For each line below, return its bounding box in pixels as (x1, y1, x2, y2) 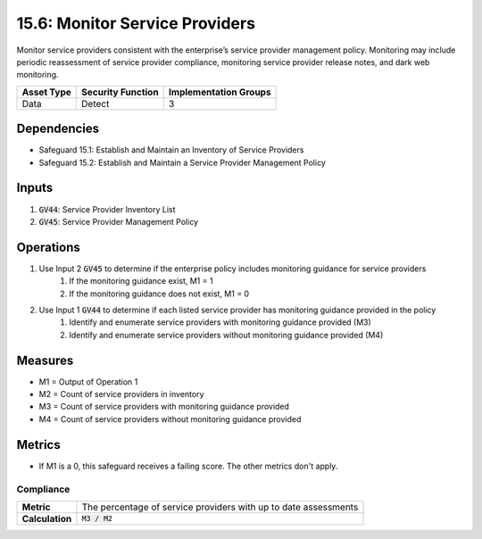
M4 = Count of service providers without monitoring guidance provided (38, 413, 302, 424)
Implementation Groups (168, 86, 271, 98)
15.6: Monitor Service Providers (16, 13, 256, 33)
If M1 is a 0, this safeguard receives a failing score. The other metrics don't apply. (38, 460, 338, 471)
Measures (16, 352, 74, 368)
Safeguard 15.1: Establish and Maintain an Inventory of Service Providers (38, 145, 304, 155)
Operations (16, 239, 80, 254)
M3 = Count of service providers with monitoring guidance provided (38, 402, 290, 412)
